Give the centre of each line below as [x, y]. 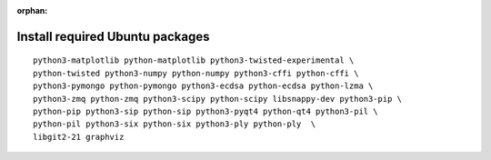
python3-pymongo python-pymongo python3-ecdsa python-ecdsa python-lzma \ [203, 86]
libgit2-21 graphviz [79, 137]
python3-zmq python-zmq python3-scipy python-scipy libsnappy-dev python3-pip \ [218, 99]
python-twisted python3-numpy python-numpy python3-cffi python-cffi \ [196, 73]
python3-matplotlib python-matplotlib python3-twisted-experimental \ [194, 60]
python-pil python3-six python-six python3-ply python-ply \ [175, 124]
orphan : [32, 10]
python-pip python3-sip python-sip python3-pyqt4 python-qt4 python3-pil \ [205, 111]
